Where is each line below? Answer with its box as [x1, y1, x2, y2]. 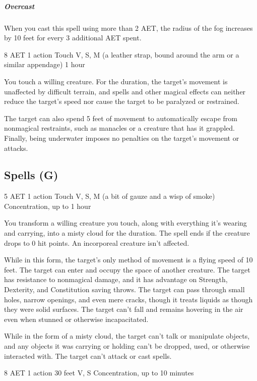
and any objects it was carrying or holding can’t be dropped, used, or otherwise [4, 341, 250, 351]
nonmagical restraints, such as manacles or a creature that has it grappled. [4, 123, 235, 133]
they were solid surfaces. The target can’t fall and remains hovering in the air [4, 304, 243, 314]
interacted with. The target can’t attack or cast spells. [4, 350, 172, 361]
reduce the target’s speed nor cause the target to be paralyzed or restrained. [4, 96, 239, 106]
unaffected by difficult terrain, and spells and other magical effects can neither [4, 86, 246, 96]
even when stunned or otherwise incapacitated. [4, 313, 149, 324]
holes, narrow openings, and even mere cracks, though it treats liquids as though [4, 294, 253, 304]
